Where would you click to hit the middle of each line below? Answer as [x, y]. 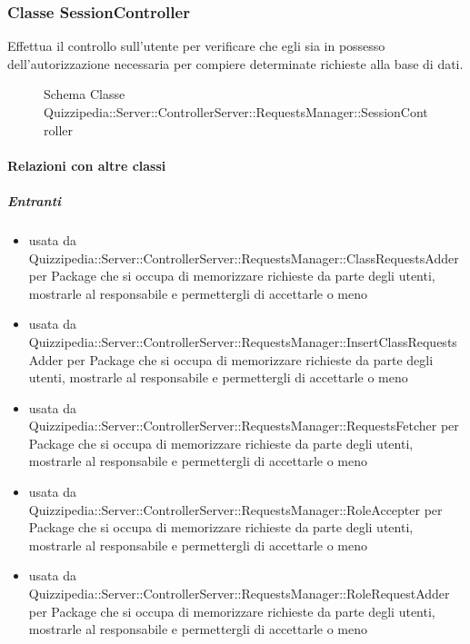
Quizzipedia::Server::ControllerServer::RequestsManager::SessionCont [236, 112]
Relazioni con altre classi [87, 165]
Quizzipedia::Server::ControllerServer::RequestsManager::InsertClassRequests [243, 341]
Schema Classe [85, 94]
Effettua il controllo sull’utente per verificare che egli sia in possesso [196, 46]
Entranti [35, 200]
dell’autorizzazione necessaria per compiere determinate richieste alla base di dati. [235, 63]
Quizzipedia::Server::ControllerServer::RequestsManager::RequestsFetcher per [244, 426]
